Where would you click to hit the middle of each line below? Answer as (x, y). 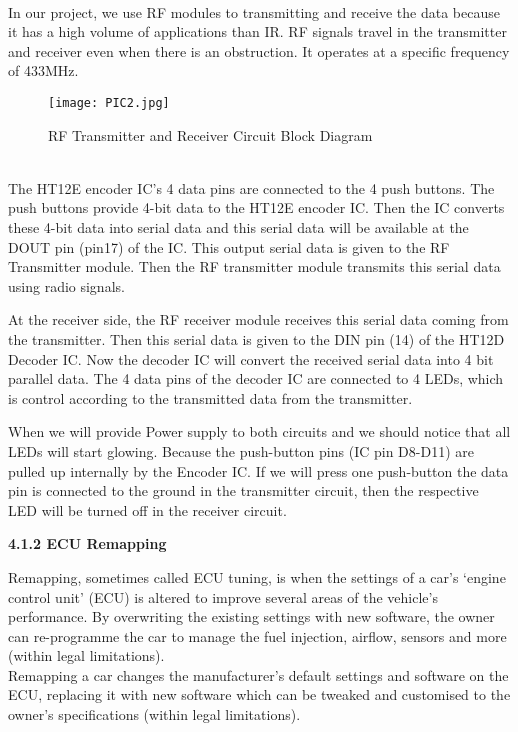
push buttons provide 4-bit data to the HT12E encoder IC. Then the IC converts (256, 207)
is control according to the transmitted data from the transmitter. (210, 397)
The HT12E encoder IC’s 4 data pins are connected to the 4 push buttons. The (251, 187)
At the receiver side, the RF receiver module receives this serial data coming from (258, 319)
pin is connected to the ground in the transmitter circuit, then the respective (243, 490)
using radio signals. (66, 285)
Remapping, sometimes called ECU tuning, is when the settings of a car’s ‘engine (257, 576)
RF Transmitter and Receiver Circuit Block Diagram (210, 134)
